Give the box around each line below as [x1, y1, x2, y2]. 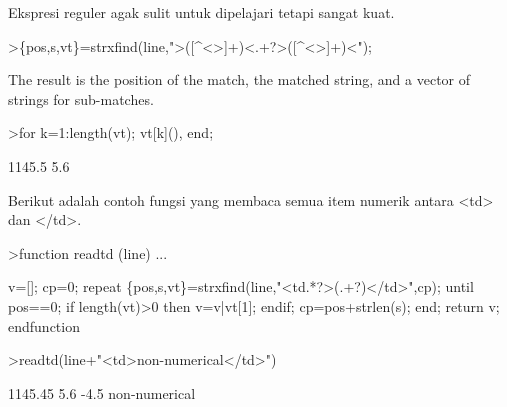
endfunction [8, 315, 80, 336]
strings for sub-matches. [8, 88, 154, 109]
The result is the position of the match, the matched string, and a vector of [8, 69, 471, 90]
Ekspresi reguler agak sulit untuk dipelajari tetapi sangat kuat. [8, 2, 395, 22]
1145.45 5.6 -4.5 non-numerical [8, 382, 196, 403]
